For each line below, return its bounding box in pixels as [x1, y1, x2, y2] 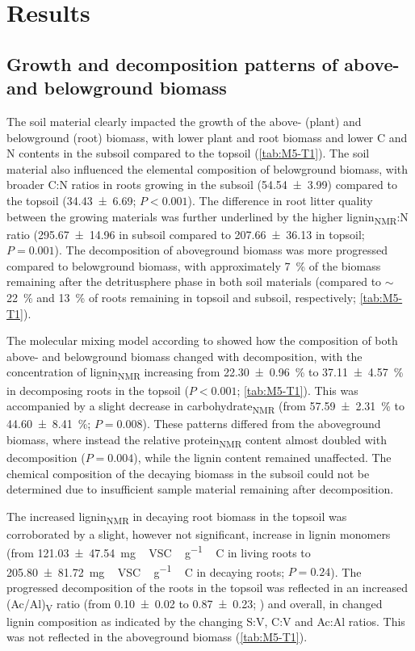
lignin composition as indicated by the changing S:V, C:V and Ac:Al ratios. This [6, 612, 405, 629]
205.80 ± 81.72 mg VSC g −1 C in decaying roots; [6, 561, 285, 580]
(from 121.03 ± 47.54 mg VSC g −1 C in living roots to [6, 542, 311, 561]
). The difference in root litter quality [187, 191, 373, 208]
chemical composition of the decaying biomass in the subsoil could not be [6, 464, 370, 481]
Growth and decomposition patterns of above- [6, 51, 400, 76]
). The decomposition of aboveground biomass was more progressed [54, 241, 388, 258]
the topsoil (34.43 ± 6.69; [6, 191, 136, 208]
